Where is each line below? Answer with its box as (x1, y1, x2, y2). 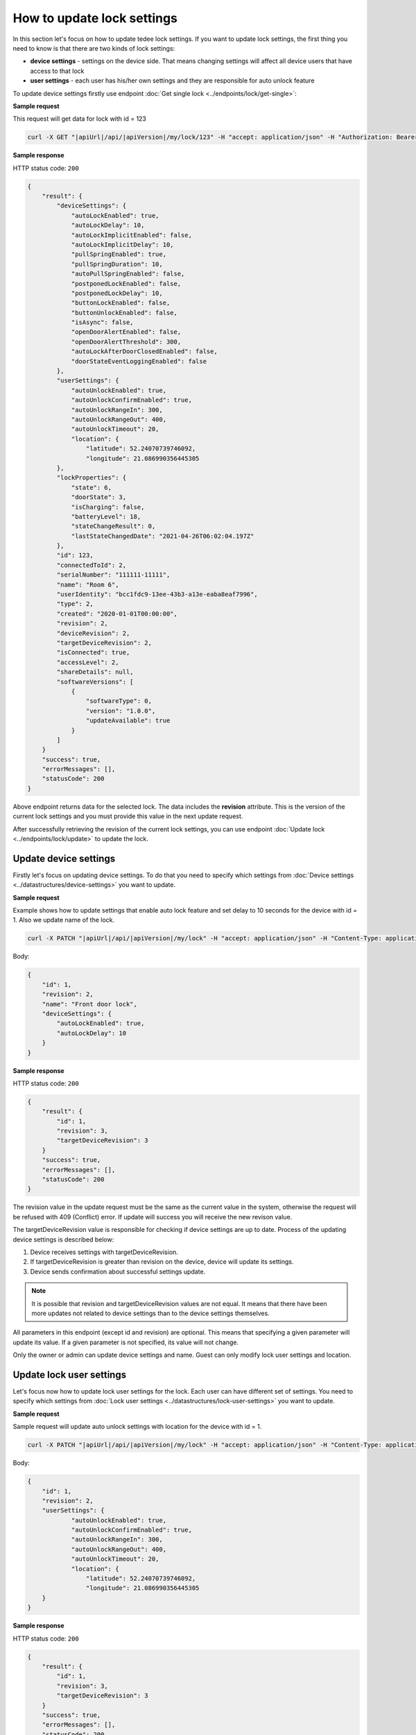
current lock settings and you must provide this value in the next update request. (12, 812, 243, 820)
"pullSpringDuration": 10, (71, 260, 163, 268)
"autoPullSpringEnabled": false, (71, 270, 185, 278)
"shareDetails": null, (56, 668, 135, 676)
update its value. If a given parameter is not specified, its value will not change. (12, 1338, 239, 1346)
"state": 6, (71, 483, 112, 491)
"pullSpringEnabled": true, (71, 251, 166, 258)
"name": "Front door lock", (42, 1000, 138, 1008)
